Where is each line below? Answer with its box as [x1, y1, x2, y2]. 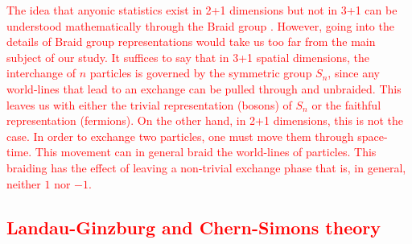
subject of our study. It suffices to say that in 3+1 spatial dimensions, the [6, 48, 369, 65]
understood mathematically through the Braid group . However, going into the [6, 17, 394, 34]
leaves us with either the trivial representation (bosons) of [6, 96, 292, 113]
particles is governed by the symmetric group [89, 64, 312, 81]
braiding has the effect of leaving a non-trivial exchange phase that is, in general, [6, 159, 406, 176]
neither [6, 175, 41, 192]
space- [357, 127, 388, 144]
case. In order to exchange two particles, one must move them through [6, 127, 354, 144]
